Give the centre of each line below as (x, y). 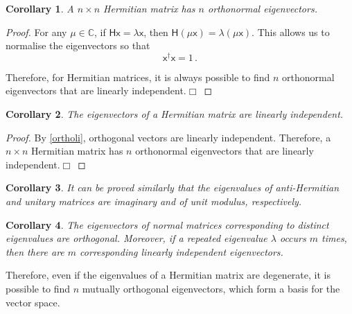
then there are (35, 251)
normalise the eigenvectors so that (78, 45)
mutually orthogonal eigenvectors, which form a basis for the (211, 288)
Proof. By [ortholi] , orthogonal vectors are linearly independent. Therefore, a (168, 137)
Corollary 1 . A (40, 8)
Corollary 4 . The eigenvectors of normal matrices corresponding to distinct (167, 224)
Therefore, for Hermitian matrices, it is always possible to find (138, 77)
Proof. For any (36, 32)
